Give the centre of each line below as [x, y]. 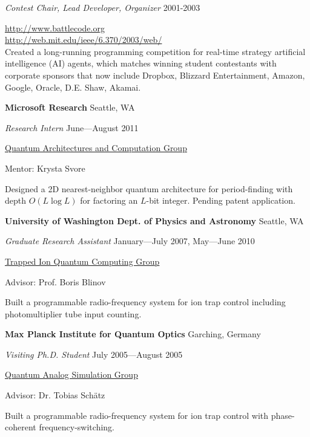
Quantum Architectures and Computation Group [96, 148]
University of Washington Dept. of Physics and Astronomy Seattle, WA [154, 220]
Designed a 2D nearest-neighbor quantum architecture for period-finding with [149, 188]
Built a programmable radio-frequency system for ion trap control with [137, 415]
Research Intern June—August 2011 [72, 127]
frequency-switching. [77, 427]
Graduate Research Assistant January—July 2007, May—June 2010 [130, 241]
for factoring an [109, 200]
